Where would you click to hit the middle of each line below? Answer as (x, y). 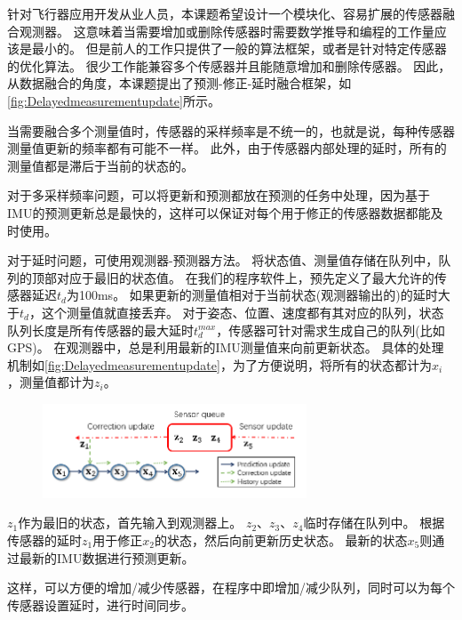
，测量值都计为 (51, 382)
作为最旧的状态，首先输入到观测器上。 (130, 523)
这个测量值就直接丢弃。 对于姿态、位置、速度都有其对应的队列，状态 (243, 312)
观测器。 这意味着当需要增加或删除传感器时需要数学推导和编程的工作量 (227, 31)
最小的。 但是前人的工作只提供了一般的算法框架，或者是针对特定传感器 (239, 48)
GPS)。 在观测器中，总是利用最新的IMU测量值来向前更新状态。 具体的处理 (226, 347)
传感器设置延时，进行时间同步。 (100, 604)
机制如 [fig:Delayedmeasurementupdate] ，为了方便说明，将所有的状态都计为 (219, 364)
